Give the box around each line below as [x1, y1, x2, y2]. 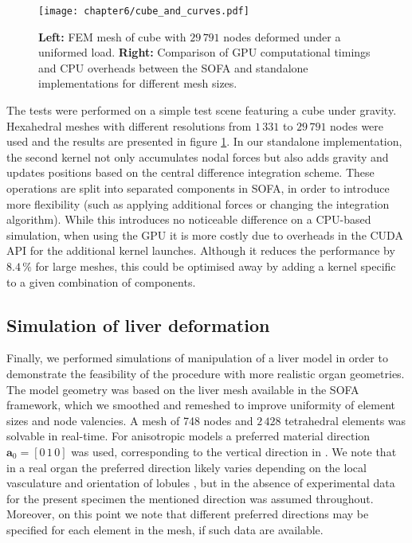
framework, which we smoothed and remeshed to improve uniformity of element [6, 397, 395, 413]
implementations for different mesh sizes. [38, 75, 237, 92]
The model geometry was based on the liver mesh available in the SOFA [6, 381, 359, 397]
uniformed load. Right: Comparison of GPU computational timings [38, 44, 371, 61]
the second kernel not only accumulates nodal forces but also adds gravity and [6, 148, 389, 165]
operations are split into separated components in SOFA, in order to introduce [6, 180, 390, 196]
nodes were [330, 117, 384, 134]
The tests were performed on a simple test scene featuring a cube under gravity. [6, 102, 397, 119]
